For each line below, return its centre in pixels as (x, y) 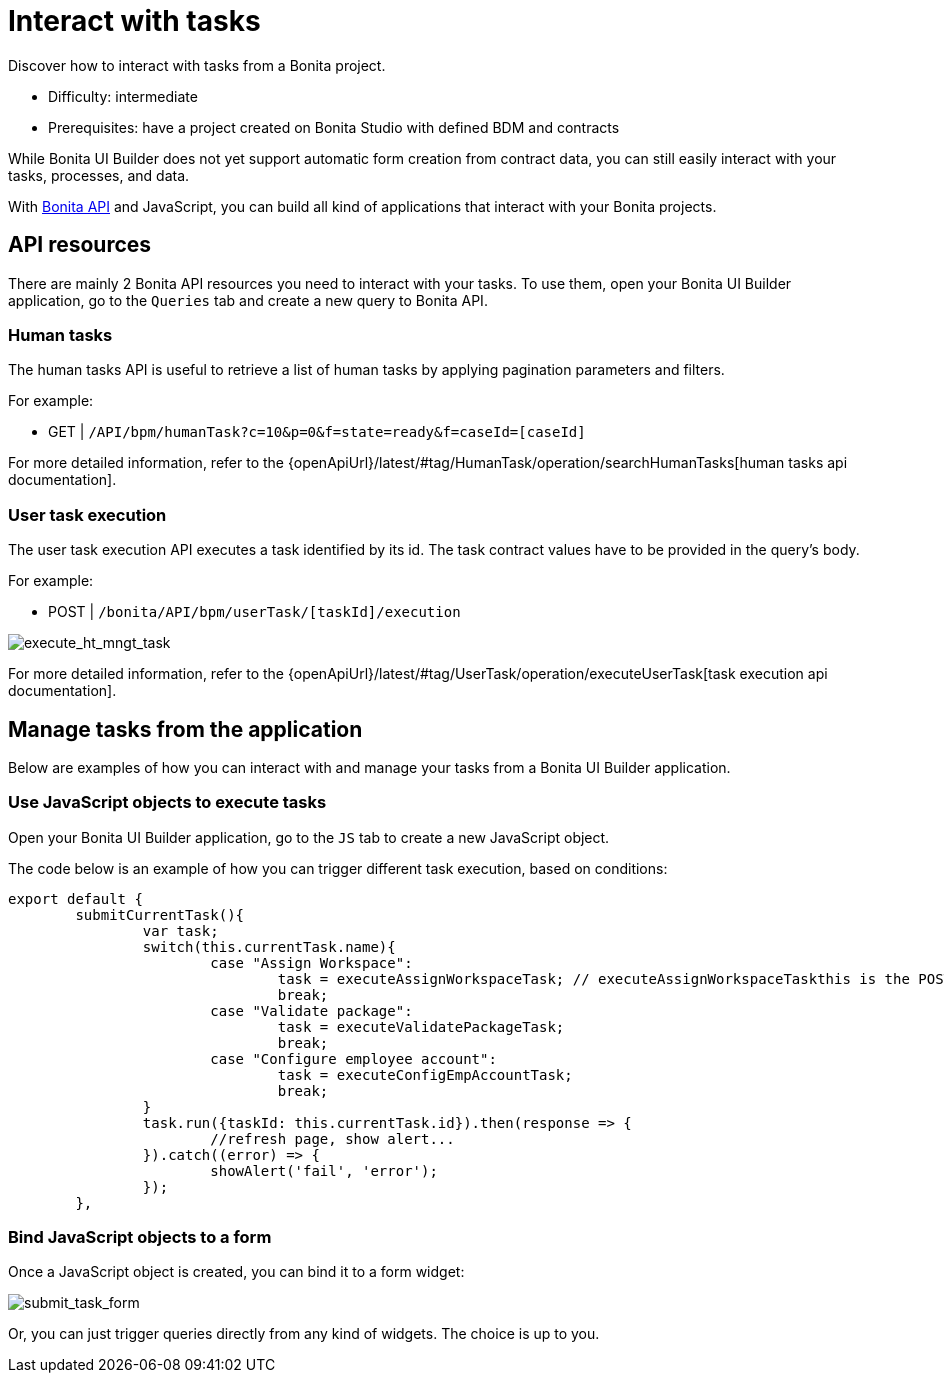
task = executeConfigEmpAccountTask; (425, 1074)
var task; (180, 930)
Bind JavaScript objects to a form (140, 1237)
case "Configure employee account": (353, 1058)
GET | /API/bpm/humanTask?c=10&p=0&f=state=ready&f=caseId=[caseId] (317, 432)
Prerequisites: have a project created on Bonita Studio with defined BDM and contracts (334, 127)
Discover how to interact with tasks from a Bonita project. (197, 65)
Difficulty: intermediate (123, 96)
